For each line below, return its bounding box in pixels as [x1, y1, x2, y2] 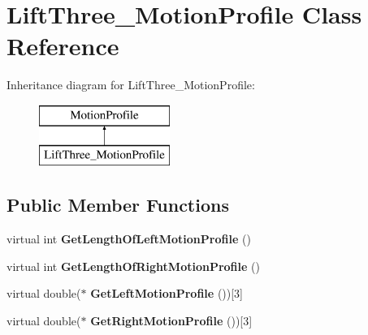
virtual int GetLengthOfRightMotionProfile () [6, 257, 260, 274]
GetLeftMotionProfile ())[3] [90, 285, 244, 302]
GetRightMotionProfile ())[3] [90, 312, 253, 329]
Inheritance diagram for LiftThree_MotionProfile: [6, 76, 255, 93]
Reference [6, 29, 119, 62]
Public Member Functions [6, 192, 229, 217]
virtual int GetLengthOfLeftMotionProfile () [6, 230, 251, 247]
